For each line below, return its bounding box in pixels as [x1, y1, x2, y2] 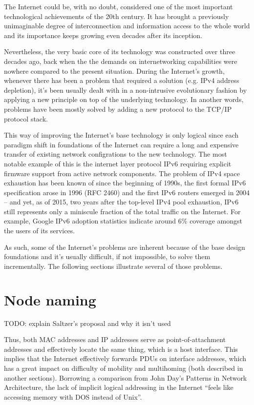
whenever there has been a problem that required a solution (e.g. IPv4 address [4, 75, 239, 85]
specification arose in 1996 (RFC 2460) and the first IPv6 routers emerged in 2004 [4, 187, 250, 197]
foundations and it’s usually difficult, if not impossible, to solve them [4, 251, 211, 262]
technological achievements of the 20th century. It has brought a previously [4, 11, 229, 21]
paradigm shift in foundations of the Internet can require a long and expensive [4, 139, 239, 149]
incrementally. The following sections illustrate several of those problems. [4, 261, 223, 271]
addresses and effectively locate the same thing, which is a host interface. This [4, 344, 238, 354]
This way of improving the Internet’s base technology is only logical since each [4, 130, 239, 140]
